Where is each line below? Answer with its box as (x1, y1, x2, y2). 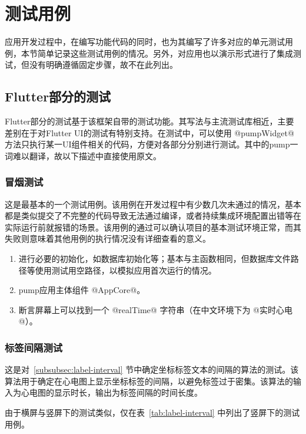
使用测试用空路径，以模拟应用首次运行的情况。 (35, 264, 217, 276)
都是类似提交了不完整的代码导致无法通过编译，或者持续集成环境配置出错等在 (5, 209, 301, 222)
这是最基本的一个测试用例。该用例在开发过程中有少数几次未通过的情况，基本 (5, 198, 301, 210)
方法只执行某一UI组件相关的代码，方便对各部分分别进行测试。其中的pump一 (5, 138, 298, 150)
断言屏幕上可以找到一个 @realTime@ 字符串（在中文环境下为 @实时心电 (18, 303, 292, 315)
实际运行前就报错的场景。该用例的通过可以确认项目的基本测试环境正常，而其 (5, 221, 301, 233)
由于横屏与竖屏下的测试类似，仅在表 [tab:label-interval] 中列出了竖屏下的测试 (5, 406, 300, 419)
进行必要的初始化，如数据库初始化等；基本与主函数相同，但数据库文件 (18, 252, 291, 265)
